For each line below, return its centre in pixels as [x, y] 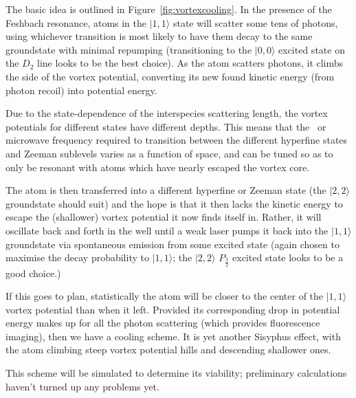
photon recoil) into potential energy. [81, 90]
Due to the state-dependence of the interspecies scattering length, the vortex [167, 113]
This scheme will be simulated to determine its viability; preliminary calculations [176, 373]
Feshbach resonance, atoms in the [76, 22]
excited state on [312, 49]
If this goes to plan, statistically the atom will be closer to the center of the [165, 296]
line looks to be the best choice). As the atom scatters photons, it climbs [190, 63]
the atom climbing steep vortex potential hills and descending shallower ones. [168, 350]
